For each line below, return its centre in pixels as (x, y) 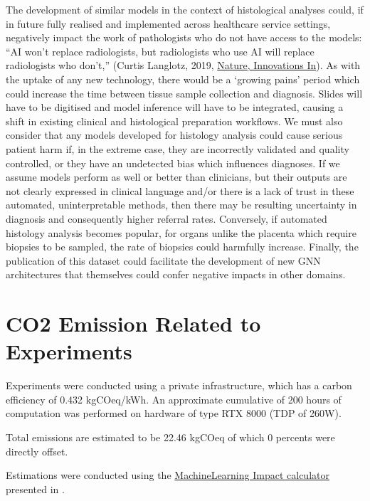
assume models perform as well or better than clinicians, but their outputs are (176, 177)
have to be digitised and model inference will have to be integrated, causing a (175, 107)
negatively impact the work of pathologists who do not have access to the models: (184, 37)
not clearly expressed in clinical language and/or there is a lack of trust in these (180, 190)
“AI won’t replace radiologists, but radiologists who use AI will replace (160, 51)
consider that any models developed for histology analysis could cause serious (174, 135)
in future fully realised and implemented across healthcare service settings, (168, 23)
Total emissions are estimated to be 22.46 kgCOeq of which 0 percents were (170, 437)
